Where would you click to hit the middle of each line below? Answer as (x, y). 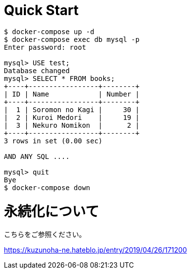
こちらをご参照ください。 (45, 234)
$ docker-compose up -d (49, 31)
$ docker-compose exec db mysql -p (72, 39)
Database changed (37, 70)
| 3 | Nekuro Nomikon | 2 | (72, 125)
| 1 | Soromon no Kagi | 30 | (72, 109)
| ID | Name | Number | (72, 94)
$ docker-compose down (47, 187)
